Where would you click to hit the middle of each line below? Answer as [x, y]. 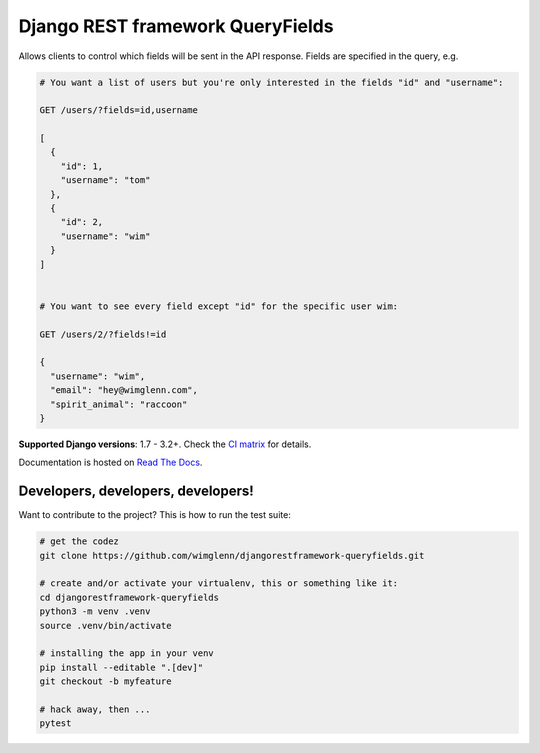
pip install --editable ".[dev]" [121, 667]
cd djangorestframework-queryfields [129, 597]
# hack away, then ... [95, 709]
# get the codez [79, 541]
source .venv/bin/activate [105, 625]
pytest [55, 723]
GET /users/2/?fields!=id [103, 334]
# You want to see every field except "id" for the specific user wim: [219, 306]
